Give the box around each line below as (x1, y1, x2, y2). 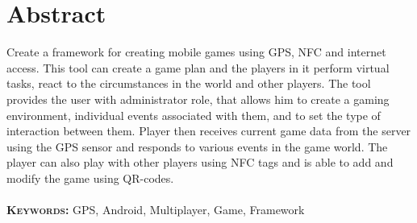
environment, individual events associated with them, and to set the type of (6, 106, 381, 123)
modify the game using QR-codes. (6, 169, 174, 186)
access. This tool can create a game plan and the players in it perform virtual (6, 59, 390, 76)
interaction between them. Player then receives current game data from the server (6, 122, 411, 139)
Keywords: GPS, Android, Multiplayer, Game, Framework (6, 201, 305, 218)
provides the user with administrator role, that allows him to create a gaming (6, 90, 390, 107)
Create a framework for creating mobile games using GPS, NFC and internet (6, 43, 386, 60)
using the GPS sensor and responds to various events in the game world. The (6, 138, 388, 155)
